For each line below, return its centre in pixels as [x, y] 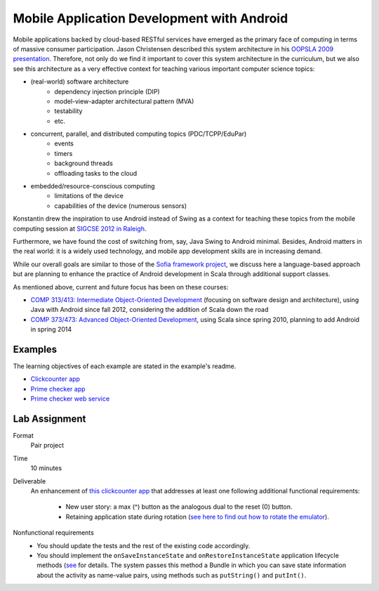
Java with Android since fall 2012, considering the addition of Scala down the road [149, 310]
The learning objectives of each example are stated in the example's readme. [125, 366]
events [64, 143]
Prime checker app [58, 389]
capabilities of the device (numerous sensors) [121, 206]
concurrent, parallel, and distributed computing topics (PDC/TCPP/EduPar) [139, 134]
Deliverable [29, 481]
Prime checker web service [70, 399]
